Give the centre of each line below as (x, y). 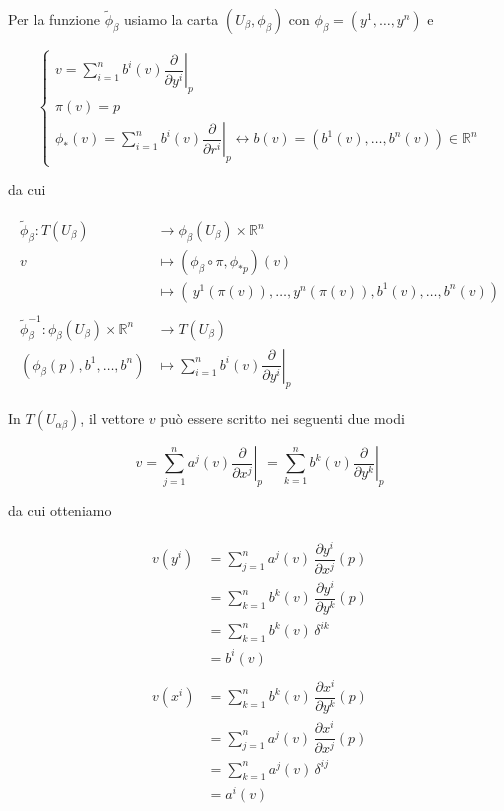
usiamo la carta (171, 19)
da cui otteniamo (60, 510)
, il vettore (112, 418)
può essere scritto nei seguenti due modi (282, 418)
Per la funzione (54, 19)
